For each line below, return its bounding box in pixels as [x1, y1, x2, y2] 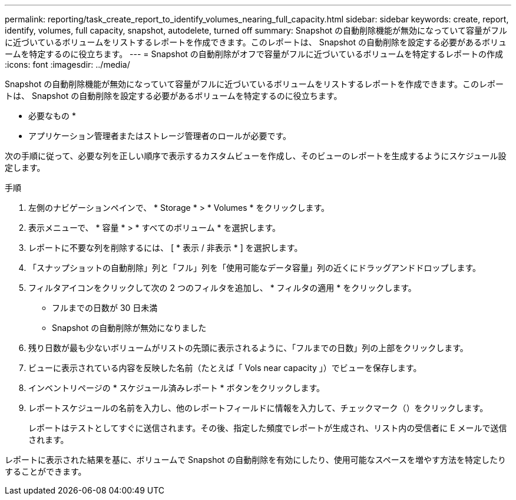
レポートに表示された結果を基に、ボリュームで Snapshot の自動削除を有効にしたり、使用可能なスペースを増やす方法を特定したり [5, 455, 507, 465]
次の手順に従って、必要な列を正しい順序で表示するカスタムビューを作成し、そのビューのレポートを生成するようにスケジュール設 [5, 151, 507, 161]
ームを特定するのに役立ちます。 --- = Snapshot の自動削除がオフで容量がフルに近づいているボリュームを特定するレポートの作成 [5, 49, 503, 59]
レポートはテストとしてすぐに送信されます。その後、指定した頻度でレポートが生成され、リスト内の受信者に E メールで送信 [28, 423, 507, 433]
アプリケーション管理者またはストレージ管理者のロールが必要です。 [28, 131, 292, 141]
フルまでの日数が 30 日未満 [52, 303, 158, 313]
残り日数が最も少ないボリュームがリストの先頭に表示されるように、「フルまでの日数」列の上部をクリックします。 [28, 343, 468, 353]
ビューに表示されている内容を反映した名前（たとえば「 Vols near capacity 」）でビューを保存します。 [28, 363, 422, 373]
